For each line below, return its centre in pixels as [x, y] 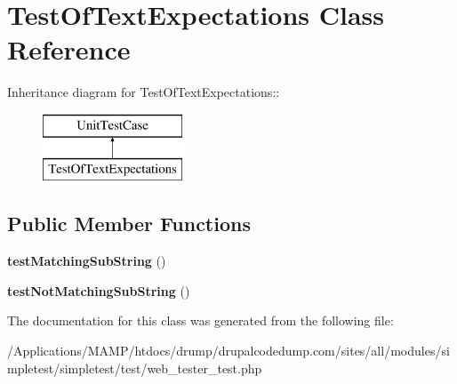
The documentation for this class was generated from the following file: [200, 320]
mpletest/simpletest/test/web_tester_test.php [135, 368]
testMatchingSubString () [87, 261]
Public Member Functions [129, 224]
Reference [69, 49]
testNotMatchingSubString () [99, 290]
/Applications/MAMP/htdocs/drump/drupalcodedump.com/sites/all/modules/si [228, 351]
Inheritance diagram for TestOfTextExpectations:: [144, 92]
